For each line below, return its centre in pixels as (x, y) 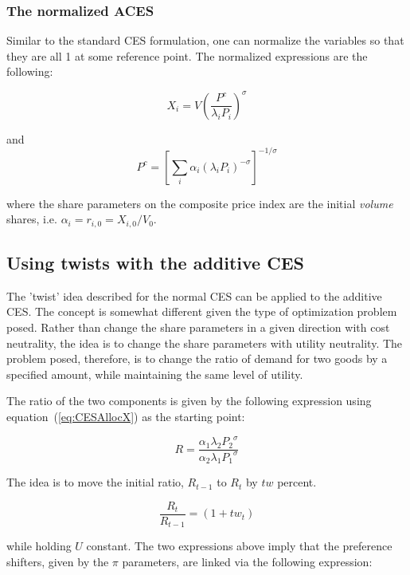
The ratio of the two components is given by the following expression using (189, 401)
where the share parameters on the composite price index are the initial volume (200, 203)
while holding (39, 546)
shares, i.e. (32, 219)
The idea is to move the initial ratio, (95, 482)
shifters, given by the (58, 561)
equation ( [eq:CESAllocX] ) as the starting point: (126, 416)
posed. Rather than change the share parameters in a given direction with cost (198, 327)
